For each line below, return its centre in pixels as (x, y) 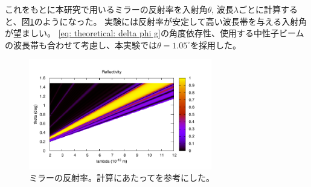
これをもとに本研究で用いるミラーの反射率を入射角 (106, 9)
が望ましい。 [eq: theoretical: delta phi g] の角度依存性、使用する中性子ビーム (155, 33)
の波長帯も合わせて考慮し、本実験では (81, 44)
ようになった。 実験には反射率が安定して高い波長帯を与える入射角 (175, 21)
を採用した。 (215, 44)
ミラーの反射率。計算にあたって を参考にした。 (122, 178)
